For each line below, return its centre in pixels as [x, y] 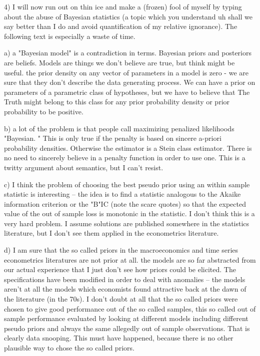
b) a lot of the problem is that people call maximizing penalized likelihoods [119, 128]
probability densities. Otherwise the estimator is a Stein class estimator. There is [128, 148]
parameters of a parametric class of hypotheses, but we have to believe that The [127, 92]
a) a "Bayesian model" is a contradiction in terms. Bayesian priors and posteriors [128, 53]
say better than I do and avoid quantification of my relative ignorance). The [121, 26]
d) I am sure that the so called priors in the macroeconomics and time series [121, 250]
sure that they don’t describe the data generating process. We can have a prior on [130, 82]
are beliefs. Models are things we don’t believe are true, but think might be [119, 62]
